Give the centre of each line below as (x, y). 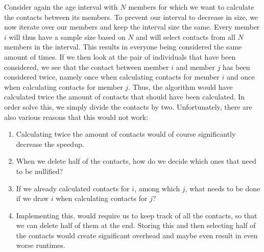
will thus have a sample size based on (67, 36)
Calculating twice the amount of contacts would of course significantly (126, 134)
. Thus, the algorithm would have (181, 86)
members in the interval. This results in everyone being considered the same (123, 47)
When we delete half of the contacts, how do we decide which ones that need (136, 161)
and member (195, 67)
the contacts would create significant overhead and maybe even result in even (137, 235)
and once (241, 77)
